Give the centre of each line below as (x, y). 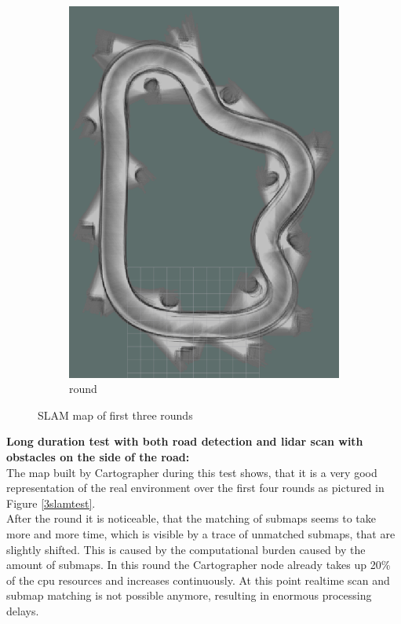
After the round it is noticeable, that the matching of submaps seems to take (191, 518)
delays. (23, 610)
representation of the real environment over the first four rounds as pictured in (195, 488)
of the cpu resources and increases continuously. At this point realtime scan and (198, 580)
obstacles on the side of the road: (98, 456)
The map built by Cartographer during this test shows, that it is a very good (192, 472)
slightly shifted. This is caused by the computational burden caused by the (186, 549)
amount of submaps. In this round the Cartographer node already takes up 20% (199, 565)
